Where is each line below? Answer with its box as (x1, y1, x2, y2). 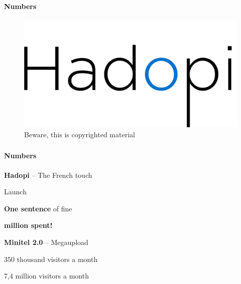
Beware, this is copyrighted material (24, 129, 135, 139)
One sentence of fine (4, 203, 72, 213)
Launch (4, 186, 27, 197)
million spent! (4, 220, 53, 230)
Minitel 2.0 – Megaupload (4, 236, 88, 247)
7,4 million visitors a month (4, 270, 89, 281)
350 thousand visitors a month (4, 253, 98, 264)
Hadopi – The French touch (4, 169, 92, 180)
